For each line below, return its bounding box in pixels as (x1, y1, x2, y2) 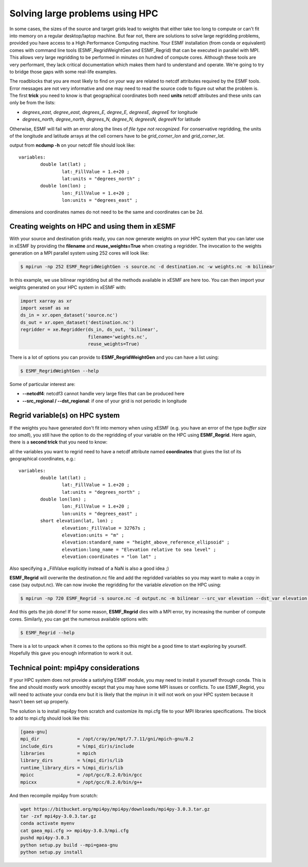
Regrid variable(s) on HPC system (9, 411, 120, 420)
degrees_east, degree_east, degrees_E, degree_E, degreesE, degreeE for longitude (22, 109, 198, 115)
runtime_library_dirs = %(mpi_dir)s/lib (20, 765, 123, 770)
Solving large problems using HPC (9, 8, 159, 19)
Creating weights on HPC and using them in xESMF (9, 222, 176, 231)
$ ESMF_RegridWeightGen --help (20, 368, 100, 374)
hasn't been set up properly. (9, 699, 69, 705)
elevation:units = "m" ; (62, 532, 124, 538)
